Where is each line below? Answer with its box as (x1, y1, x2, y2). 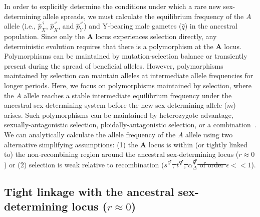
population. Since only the (4, 31, 85, 41)
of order (199, 159, 224, 169)
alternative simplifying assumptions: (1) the (4, 139, 138, 149)
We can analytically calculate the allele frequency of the (4, 129, 176, 139)
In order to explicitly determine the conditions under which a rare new (4, 1, 221, 11)
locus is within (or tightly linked (148, 139, 248, 149)
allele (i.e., (4, 21, 36, 31)
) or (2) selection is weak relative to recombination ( (4, 159, 164, 169)
